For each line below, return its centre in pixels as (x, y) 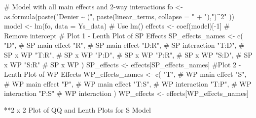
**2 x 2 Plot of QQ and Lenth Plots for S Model (77, 109)
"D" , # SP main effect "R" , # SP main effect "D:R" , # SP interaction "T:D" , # (124, 45)
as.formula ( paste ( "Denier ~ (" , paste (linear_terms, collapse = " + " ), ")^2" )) (119, 16)
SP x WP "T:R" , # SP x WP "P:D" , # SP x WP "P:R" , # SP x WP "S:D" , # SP (128, 54)
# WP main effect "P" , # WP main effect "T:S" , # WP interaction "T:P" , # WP (128, 83)
